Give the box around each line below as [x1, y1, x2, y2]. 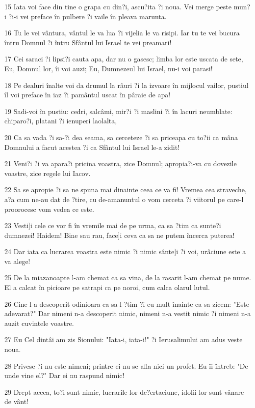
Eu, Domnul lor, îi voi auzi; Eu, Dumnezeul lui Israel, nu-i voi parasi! [4, 63, 213, 73]
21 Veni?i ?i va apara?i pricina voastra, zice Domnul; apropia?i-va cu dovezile [4, 158, 237, 169]
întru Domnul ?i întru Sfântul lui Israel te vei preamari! [4, 37, 172, 47]
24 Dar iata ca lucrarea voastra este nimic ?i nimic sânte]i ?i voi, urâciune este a [4, 246, 246, 257]
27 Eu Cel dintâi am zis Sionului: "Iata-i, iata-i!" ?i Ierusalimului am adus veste [4, 334, 243, 345]
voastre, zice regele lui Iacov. [4, 168, 91, 178]
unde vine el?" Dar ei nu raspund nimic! [4, 370, 125, 380]
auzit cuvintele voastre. [4, 318, 74, 328]
